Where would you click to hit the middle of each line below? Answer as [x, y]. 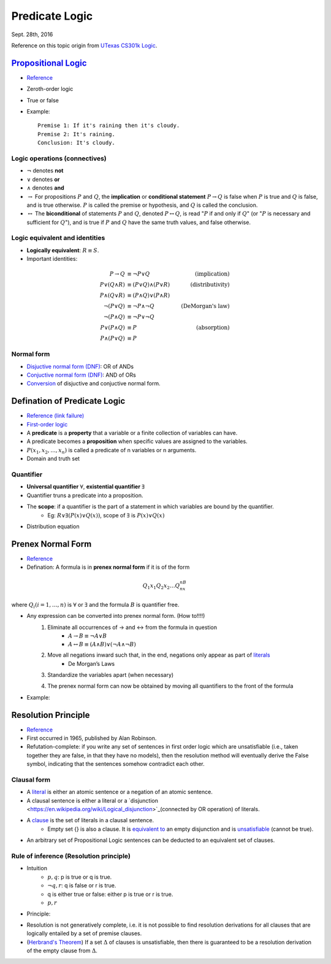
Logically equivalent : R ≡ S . [63, 250]
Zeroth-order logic [50, 89]
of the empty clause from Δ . [62, 951]
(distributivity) [210, 285]
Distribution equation [53, 526]
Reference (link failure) [55, 416]
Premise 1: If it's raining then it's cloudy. [109, 125]
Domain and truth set [53, 459]
